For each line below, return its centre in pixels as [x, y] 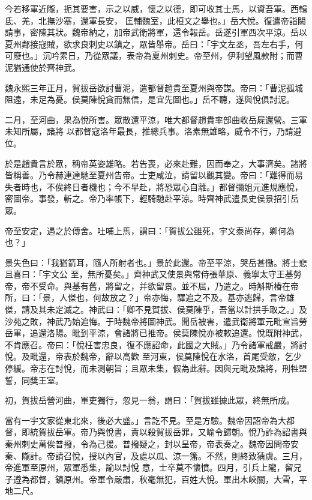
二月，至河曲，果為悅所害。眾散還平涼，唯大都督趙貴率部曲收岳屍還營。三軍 [156, 119]
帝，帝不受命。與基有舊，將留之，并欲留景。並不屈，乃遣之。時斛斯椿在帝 [152, 285]
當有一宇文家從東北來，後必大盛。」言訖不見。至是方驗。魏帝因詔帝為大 [145, 420]
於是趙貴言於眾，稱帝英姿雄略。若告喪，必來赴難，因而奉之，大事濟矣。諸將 [156, 163]
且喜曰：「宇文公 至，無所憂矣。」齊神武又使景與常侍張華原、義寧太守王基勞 [153, 274]
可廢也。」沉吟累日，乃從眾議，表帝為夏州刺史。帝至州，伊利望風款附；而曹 [154, 56]
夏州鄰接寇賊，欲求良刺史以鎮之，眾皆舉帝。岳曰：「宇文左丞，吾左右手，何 [154, 44]
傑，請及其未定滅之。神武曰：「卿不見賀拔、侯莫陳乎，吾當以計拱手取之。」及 [156, 309]
